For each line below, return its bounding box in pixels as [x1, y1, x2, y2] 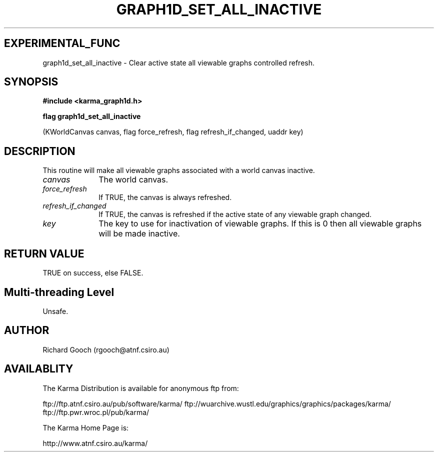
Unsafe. [42, 306, 68, 315]
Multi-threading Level [4, 285, 114, 298]
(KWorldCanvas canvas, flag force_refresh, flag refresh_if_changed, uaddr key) [42, 127, 303, 136]
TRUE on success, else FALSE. [42, 268, 143, 277]
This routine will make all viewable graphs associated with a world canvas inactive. [42, 166, 315, 175]
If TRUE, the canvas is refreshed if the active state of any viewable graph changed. [98, 210, 372, 219]
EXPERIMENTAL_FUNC [4, 37, 120, 50]
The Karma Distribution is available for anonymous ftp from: [42, 383, 239, 392]
